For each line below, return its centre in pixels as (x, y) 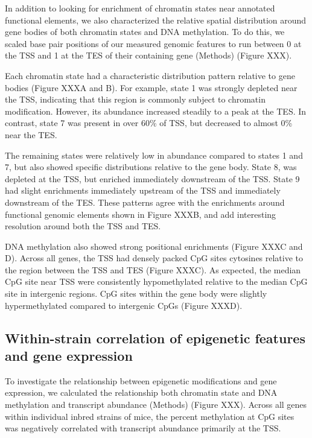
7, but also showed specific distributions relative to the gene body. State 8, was (151, 167)
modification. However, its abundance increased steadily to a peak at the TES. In (156, 111)
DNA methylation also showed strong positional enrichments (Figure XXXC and (154, 246)
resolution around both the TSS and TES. (83, 226)
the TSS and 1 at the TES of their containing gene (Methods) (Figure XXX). (148, 55)
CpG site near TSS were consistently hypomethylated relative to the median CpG (156, 281)
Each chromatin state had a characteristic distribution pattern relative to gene (150, 75)
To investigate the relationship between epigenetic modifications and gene (141, 380)
